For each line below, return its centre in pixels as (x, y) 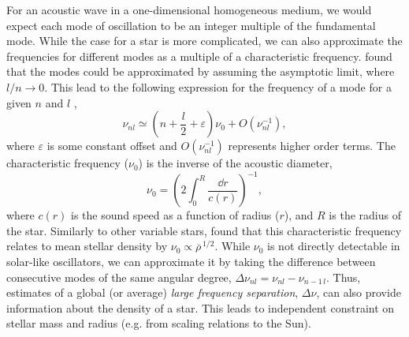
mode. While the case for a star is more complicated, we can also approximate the (204, 41)
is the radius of (365, 215)
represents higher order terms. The (312, 146)
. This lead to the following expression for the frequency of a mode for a (218, 86)
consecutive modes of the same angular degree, (119, 277)
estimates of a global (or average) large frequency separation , (152, 292)
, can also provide (359, 292)
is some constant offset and (112, 146)
